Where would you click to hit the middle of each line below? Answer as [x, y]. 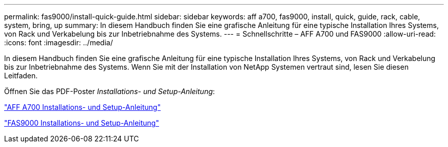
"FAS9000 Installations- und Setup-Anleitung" [82, 123]
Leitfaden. [21, 76]
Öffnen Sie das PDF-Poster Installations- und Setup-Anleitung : [110, 91]
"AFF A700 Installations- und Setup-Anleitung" [83, 107]
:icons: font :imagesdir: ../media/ [59, 42]
